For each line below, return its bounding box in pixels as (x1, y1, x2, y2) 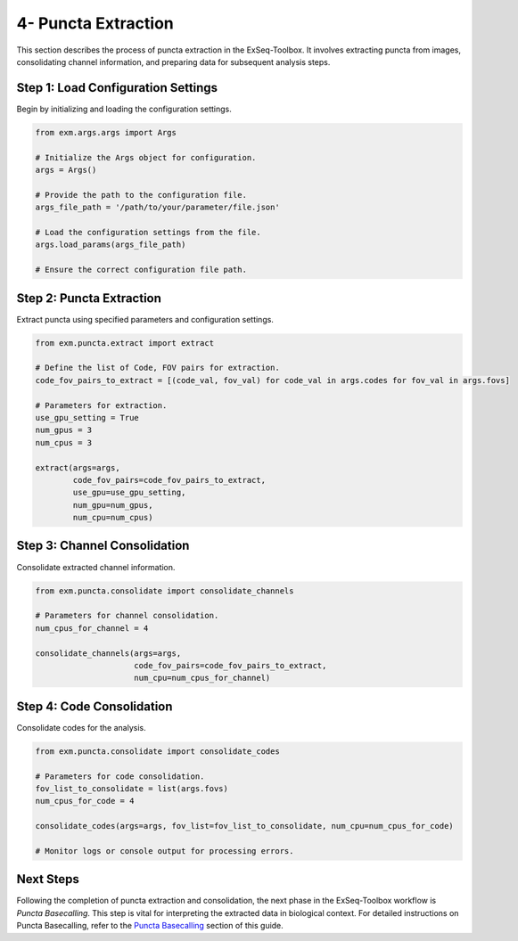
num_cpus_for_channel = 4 (35, 623, 149, 633)
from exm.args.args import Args (35, 127, 177, 137)
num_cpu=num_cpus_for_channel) (134, 673, 271, 683)
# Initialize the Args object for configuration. (35, 152, 257, 162)
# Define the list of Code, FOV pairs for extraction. (35, 363, 280, 373)
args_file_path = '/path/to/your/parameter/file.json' (35, 202, 280, 213)
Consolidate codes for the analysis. (16, 722, 146, 732)
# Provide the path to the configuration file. (35, 190, 247, 200)
